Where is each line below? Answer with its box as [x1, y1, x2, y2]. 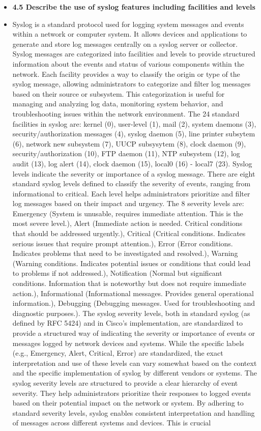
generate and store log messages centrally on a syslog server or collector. [12, 38, 238, 49]
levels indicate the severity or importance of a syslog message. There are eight [12, 168, 255, 179]
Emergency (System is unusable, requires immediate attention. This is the [12, 208, 243, 218]
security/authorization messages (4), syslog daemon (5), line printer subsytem [12, 128, 255, 139]
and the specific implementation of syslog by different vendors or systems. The [12, 367, 257, 378]
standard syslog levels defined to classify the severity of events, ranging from [12, 178, 251, 189]
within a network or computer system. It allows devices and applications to [12, 28, 247, 39]
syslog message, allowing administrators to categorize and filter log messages [12, 78, 251, 89]
